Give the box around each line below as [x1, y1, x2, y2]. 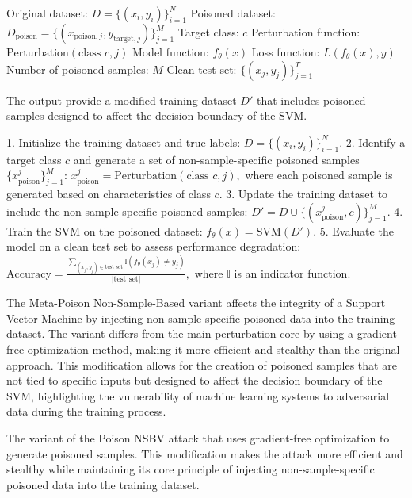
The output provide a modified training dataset [6, 91, 237, 108]
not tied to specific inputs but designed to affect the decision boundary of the [6, 372, 383, 389]
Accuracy [6, 268, 51, 280]
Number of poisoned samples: [6, 60, 149, 77]
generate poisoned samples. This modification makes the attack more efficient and [6, 445, 403, 462]
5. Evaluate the [319, 222, 394, 239]
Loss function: [251, 44, 320, 59]
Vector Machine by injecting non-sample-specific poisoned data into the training [6, 309, 395, 326]
